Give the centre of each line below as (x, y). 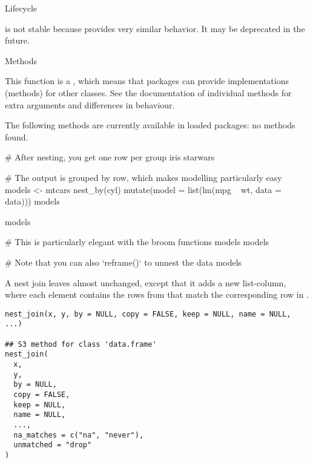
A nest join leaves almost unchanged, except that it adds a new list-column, (146, 282)
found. (17, 136)
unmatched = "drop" (53, 445)
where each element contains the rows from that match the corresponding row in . (157, 294)
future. (17, 40)
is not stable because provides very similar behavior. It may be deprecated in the (155, 28)
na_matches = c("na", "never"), (79, 435)
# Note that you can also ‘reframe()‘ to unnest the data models (124, 262)
